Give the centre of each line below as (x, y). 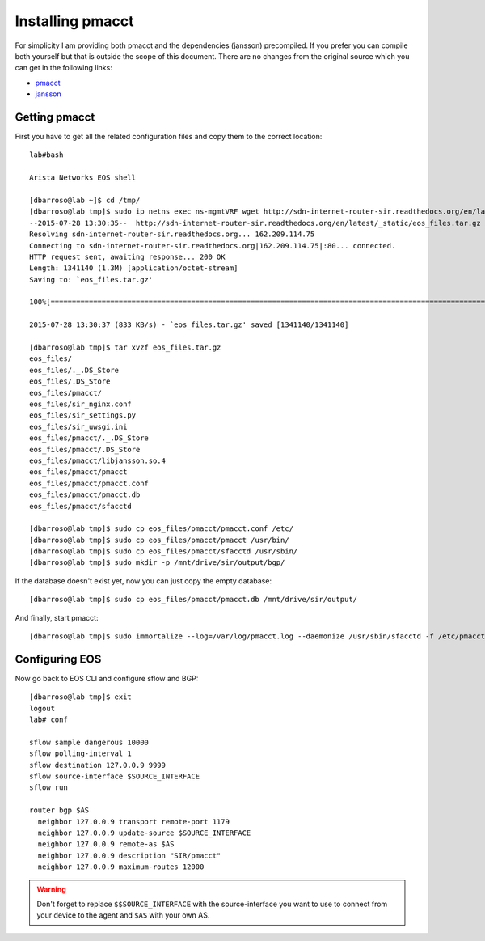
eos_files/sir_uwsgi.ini (78, 426)
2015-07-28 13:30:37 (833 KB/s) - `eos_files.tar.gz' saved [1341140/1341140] (189, 325)
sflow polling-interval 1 (81, 754)
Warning (51, 889)
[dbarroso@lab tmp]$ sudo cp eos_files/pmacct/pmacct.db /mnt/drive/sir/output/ (194, 600)
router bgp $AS (59, 810)
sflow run (48, 788)
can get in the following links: (63, 68)
